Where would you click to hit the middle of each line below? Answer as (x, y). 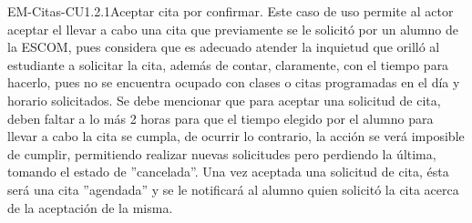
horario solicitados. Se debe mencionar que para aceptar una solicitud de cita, (224, 100)
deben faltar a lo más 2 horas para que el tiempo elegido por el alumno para (221, 118)
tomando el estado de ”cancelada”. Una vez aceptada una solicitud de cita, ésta (228, 172)
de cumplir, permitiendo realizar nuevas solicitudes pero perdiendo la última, (222, 153)
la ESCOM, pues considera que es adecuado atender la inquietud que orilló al (224, 47)
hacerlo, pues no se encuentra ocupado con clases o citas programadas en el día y (234, 82)
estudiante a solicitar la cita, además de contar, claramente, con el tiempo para (228, 64)
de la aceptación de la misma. (90, 207)
